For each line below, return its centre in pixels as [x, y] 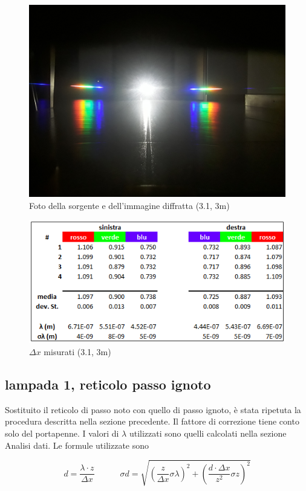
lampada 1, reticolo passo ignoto [108, 384]
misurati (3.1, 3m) [77, 352]
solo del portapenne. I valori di [62, 433]
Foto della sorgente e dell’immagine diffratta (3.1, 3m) [129, 205]
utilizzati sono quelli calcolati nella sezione [208, 433]
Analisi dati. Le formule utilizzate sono [77, 445]
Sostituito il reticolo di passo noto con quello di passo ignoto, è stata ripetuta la [153, 409]
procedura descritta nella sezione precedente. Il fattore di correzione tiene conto [152, 421]
